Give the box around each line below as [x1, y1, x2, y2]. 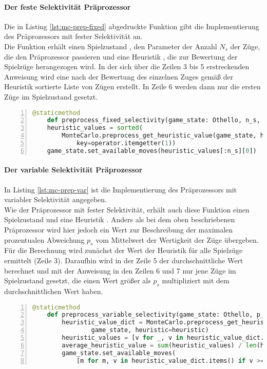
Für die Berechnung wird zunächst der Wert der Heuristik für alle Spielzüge [4, 245, 243, 256]
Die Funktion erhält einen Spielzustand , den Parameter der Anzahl [4, 41, 217, 51]
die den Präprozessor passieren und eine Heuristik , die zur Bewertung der [4, 51, 238, 62]
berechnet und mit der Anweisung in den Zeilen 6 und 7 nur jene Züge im [4, 265, 236, 276]
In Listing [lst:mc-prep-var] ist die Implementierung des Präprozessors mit [4, 184, 237, 195]
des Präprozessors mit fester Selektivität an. [4, 31, 143, 42]
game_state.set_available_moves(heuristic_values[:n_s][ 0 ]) [47, 147, 257, 154]
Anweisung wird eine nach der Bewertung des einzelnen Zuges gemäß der [4, 71, 234, 82]
